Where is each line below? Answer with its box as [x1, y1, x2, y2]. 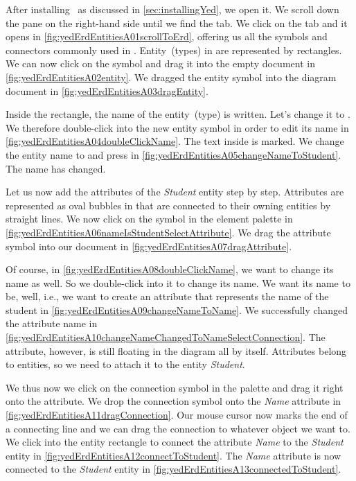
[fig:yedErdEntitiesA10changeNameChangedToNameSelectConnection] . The [6, 330, 326, 344]
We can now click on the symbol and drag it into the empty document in [6, 56, 315, 71]
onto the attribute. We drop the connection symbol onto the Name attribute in [6, 394, 341, 408]
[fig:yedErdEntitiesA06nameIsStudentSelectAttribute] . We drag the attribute [6, 225, 331, 239]
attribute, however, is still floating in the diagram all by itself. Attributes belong [6, 343, 347, 358]
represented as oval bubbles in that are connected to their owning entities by [6, 198, 331, 212]
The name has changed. [6, 161, 106, 175]
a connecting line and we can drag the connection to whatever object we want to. [6, 421, 350, 435]
